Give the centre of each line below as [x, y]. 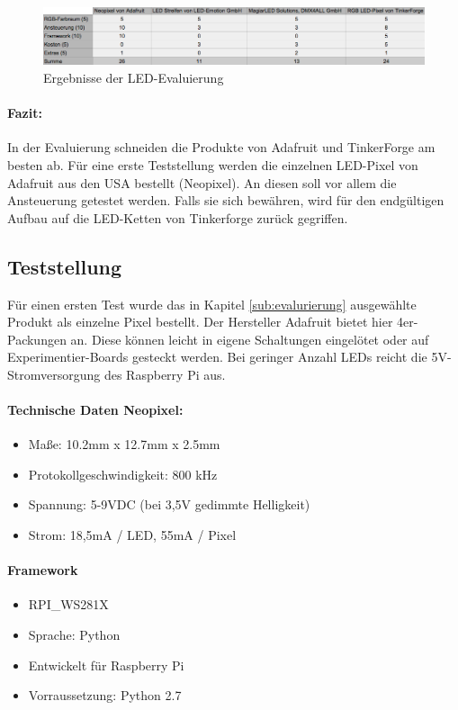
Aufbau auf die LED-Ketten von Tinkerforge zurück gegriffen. [178, 217]
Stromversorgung [54, 374]
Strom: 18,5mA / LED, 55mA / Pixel [132, 535]
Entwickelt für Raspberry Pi [106, 665]
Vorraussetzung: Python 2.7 [105, 695]
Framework [43, 570]
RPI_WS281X [68, 604]
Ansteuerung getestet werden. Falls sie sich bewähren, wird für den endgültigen [226, 200]
